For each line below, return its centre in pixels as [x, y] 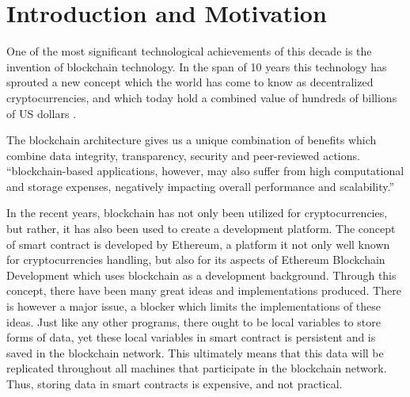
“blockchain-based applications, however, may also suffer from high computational [205, 171]
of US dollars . [42, 113]
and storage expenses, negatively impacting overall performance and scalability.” [201, 186]
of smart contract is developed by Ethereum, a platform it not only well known [198, 244]
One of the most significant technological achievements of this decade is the [189, 51]
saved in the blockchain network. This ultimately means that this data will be [195, 352]
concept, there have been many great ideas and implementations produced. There [204, 290]
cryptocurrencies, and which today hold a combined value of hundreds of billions [202, 97]
